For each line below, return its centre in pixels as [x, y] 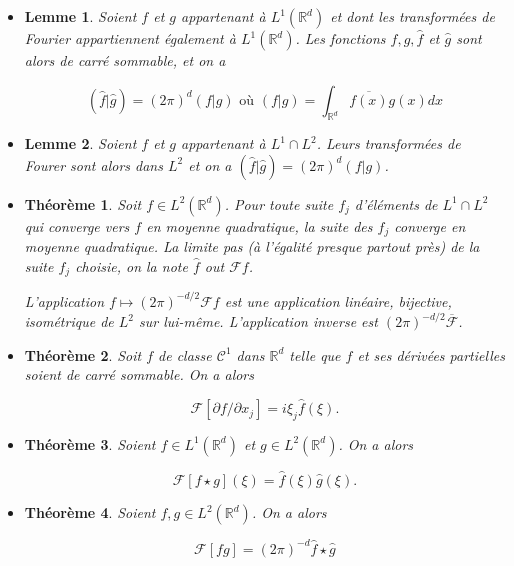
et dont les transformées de [412, 16]
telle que [315, 354]
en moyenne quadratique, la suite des [259, 225]
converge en [430, 225]
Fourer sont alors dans [93, 164]
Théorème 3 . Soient [90, 443]
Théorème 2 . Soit [83, 354]
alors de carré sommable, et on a [125, 60]
